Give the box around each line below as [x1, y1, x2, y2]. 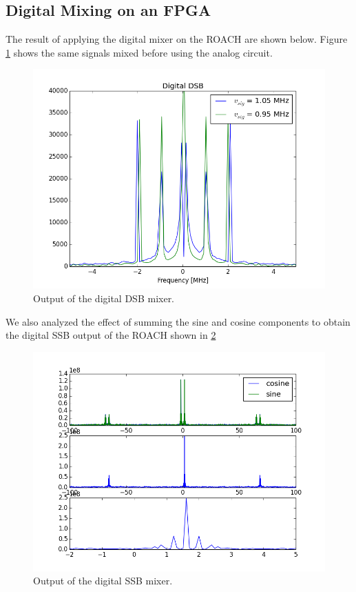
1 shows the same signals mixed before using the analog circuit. [6, 45, 273, 59]
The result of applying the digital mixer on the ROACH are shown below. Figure [6, 32, 348, 46]
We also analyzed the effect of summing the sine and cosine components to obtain [6, 314, 350, 328]
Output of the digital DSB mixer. [33, 290, 175, 305]
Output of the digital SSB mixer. [33, 573, 173, 588]
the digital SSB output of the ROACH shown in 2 [6, 328, 216, 342]
